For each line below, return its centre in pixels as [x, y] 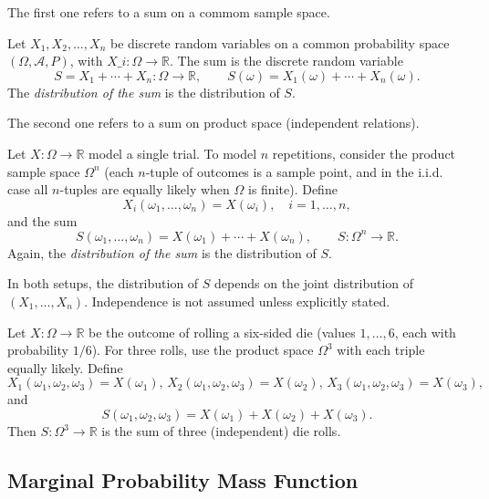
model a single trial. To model [173, 153]
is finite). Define [293, 189]
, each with [425, 332]
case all [28, 189]
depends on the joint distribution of [314, 283]
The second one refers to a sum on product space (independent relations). [213, 123]
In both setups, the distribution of [103, 283]
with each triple [381, 350]
